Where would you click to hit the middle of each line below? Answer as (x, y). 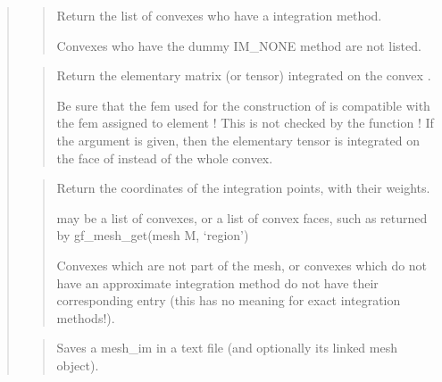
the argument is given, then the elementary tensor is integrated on (238, 140)
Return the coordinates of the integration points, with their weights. (243, 188)
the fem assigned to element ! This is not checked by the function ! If (245, 123)
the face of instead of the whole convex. (165, 158)
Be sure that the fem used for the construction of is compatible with (243, 105)
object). (78, 365)
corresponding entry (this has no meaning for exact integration (229, 300)
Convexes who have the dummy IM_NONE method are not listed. (239, 45)
